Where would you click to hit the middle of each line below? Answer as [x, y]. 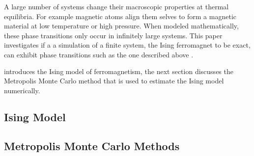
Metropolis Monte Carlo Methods [92, 145]
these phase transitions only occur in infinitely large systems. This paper [113, 35]
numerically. [22, 90]
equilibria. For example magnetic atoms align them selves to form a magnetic [120, 16]
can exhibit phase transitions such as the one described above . [99, 54]
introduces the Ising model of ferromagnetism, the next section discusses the [119, 71]
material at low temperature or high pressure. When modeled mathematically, [121, 26]
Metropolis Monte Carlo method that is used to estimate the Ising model [114, 81]
